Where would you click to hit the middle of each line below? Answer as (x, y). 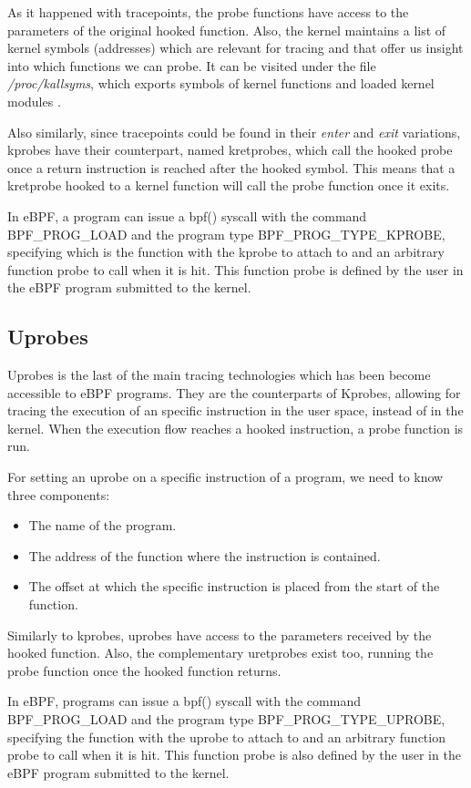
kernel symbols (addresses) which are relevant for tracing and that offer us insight (235, 48)
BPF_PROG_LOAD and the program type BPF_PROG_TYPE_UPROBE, (226, 719)
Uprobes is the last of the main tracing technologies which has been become (219, 375)
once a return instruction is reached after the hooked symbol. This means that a (231, 167)
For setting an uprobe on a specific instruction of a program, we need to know (225, 477)
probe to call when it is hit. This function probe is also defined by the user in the (234, 755)
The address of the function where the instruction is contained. (205, 555)
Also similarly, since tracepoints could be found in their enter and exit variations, (234, 132)
